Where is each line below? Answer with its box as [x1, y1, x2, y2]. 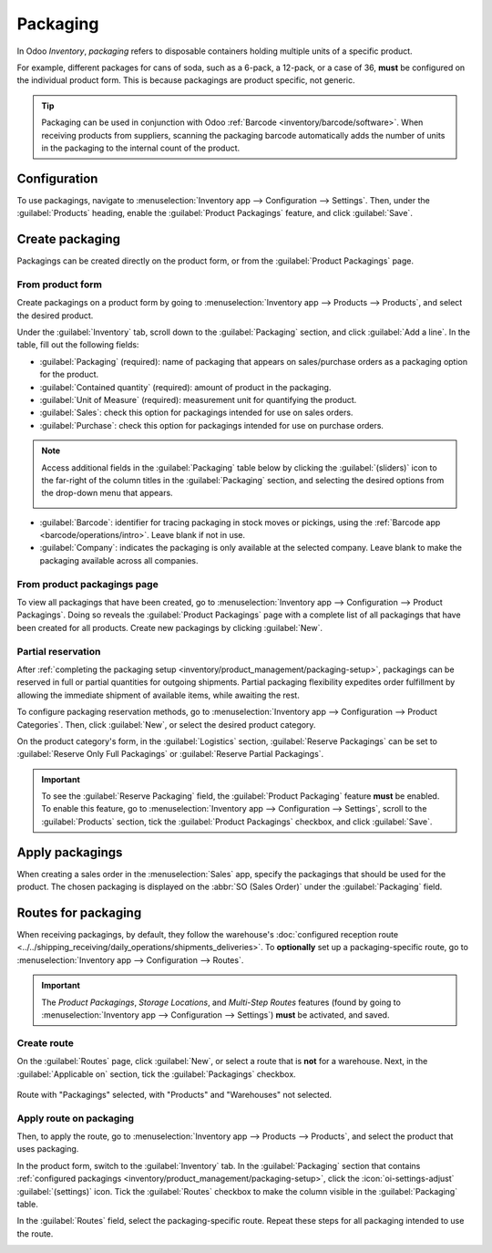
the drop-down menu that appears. [41, 488, 173, 499]
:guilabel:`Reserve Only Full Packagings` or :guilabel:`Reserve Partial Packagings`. [16, 749, 324, 760]
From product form [16, 278, 102, 291]
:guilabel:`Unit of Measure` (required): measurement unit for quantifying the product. [39, 394, 357, 405]
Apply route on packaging [16, 1112, 135, 1124]
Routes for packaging [16, 905, 142, 920]
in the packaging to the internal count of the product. [41, 142, 241, 153]
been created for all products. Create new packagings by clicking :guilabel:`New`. [16, 622, 323, 633]
